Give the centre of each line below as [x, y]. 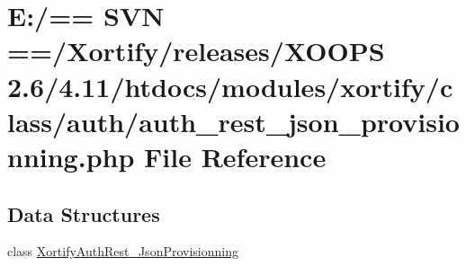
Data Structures [84, 213]
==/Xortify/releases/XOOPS [196, 51]
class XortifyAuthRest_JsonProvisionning [123, 251]
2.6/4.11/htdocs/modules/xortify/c [230, 86]
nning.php [71, 156]
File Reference [235, 156]
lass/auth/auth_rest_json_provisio [233, 121]
